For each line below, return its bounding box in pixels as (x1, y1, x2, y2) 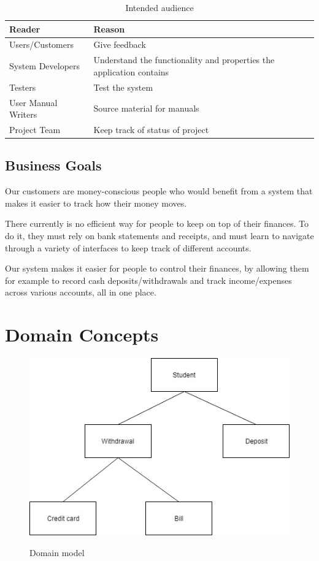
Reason (93, 22, 125, 35)
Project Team (9, 123, 61, 135)
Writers (9, 108, 37, 121)
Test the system (93, 80, 153, 93)
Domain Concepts (5, 322, 159, 347)
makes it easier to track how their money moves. (5, 196, 187, 209)
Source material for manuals (93, 102, 199, 115)
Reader (9, 22, 40, 35)
